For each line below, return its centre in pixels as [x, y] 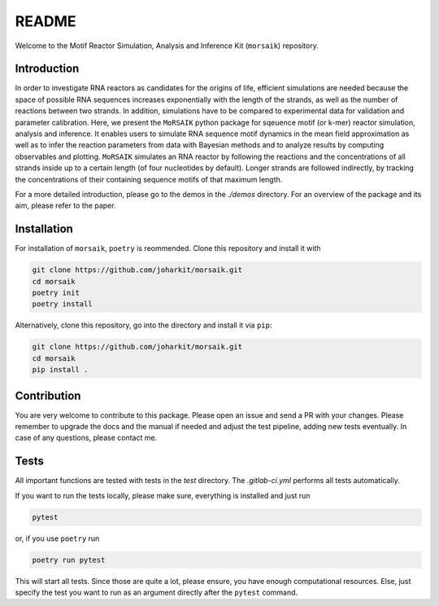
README [46, 21]
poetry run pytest [69, 560]
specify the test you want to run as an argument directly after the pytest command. [156, 593]
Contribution [48, 395]
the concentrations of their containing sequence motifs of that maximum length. [149, 179]
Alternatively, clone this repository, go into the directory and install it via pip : [143, 325]
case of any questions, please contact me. [86, 438]
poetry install [62, 304]
